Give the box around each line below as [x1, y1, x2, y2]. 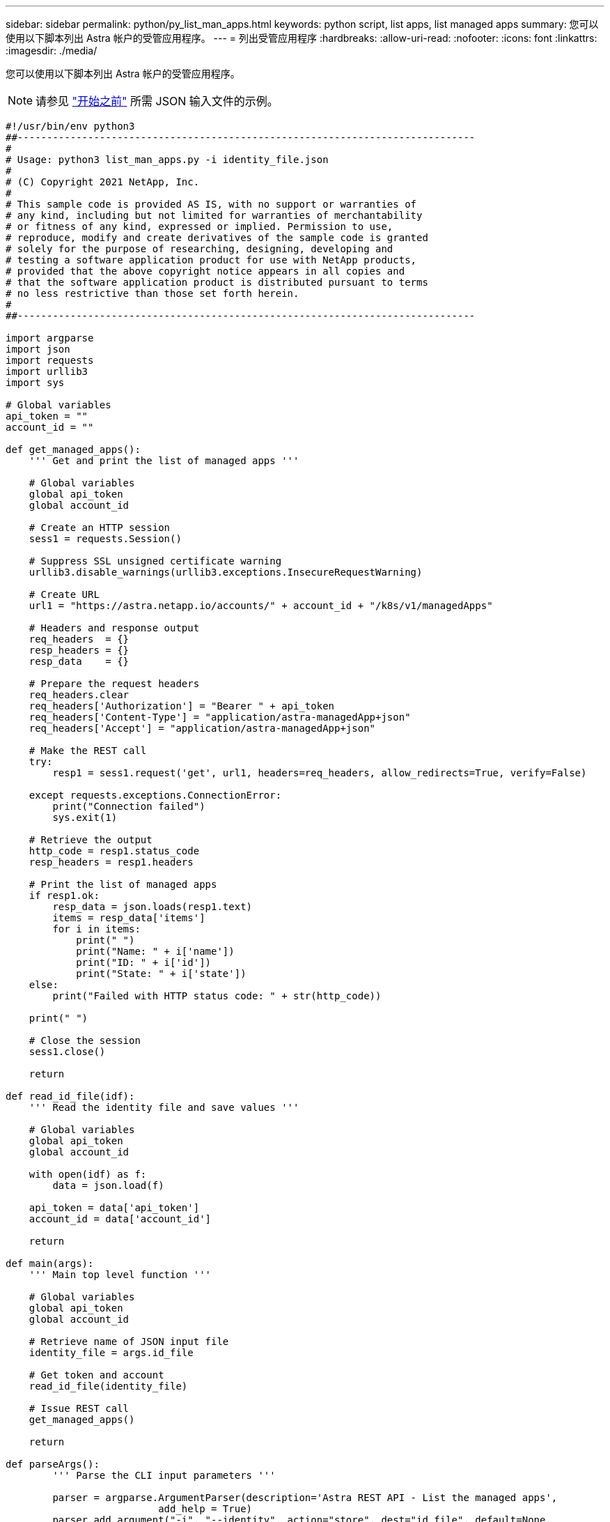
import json [6, 344, 70, 355]
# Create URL [29, 589, 100, 600]
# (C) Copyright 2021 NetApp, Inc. [6, 176, 200, 187]
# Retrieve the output [29, 834, 152, 845]
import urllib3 [6, 366, 88, 377]
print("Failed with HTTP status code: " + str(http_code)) [52, 990, 382, 1001]
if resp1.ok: [29, 890, 100, 901]
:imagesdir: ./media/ [6, 45, 97, 56]
